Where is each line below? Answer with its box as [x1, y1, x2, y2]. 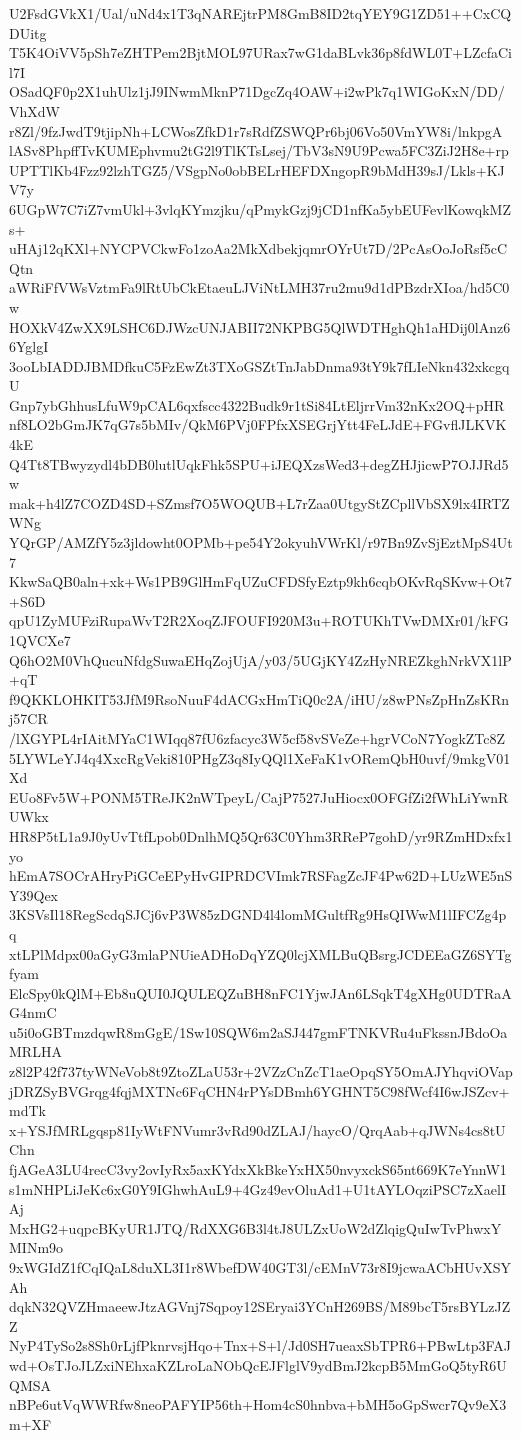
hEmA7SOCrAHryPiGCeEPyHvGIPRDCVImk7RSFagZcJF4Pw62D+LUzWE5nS [9, 865, 513, 886]
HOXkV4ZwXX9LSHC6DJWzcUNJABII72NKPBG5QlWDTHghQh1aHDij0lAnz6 [9, 316, 511, 337]
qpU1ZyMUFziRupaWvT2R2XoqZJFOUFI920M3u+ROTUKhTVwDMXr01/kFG [9, 610, 509, 631]
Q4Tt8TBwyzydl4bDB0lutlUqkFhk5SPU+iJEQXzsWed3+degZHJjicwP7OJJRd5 [9, 453, 509, 474]
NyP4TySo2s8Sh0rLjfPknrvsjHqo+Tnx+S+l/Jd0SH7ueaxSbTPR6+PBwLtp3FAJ [9, 1335, 511, 1356]
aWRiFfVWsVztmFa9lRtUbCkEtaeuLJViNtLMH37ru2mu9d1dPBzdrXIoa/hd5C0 [9, 277, 510, 298]
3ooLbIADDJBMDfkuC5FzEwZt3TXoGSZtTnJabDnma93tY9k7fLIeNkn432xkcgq [9, 355, 510, 376]
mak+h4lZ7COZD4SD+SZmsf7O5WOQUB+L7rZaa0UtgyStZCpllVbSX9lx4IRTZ [9, 492, 510, 513]
